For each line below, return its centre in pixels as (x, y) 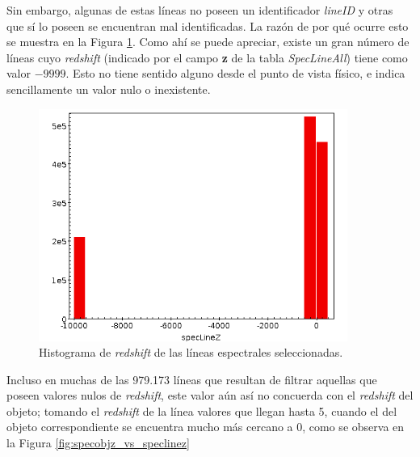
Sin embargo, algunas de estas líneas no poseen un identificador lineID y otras (200, 10)
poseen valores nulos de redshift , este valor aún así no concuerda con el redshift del (210, 395)
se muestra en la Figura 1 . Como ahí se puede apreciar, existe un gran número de (208, 42)
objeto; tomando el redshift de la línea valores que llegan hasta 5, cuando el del (202, 410)
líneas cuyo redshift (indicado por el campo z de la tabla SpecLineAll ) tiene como (207, 57)
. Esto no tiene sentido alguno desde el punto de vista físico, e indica (235, 73)
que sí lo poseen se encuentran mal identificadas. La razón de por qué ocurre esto (208, 25)
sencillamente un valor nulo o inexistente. (109, 89)
